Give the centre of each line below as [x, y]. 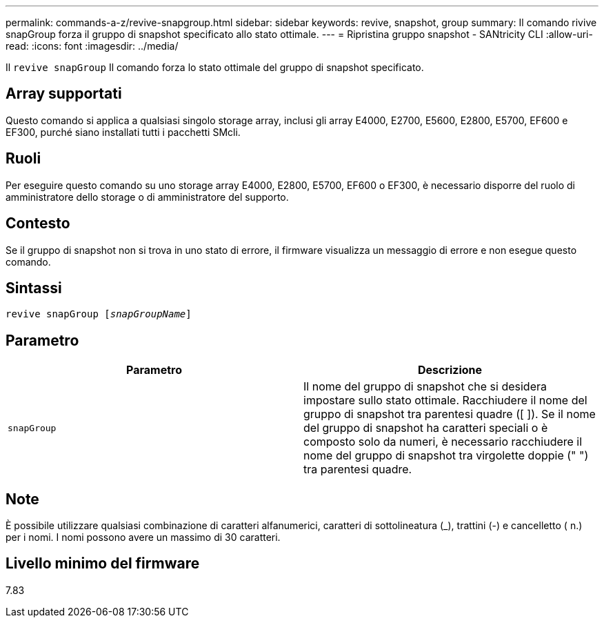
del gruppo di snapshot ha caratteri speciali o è [426, 428]
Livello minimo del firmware [103, 564]
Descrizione [450, 370]
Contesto [38, 224]
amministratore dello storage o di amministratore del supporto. [147, 197]
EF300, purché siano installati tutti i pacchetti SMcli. [123, 132]
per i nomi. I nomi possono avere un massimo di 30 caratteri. [143, 537]
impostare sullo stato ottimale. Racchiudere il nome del [445, 400]
